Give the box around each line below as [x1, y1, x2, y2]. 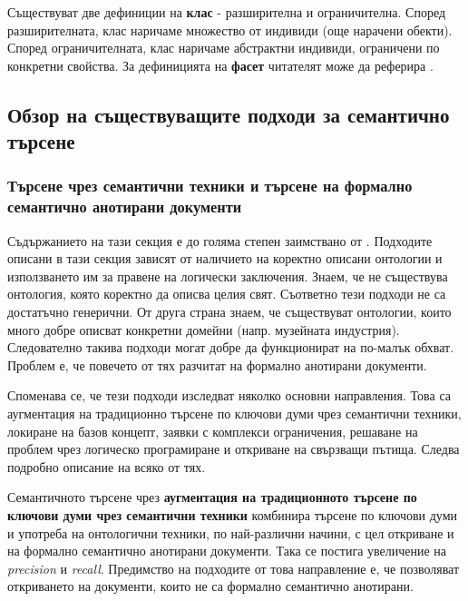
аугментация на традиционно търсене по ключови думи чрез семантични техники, [7, 404, 462, 423]
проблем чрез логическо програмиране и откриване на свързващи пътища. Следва [7, 439, 460, 458]
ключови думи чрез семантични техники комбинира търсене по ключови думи [7, 506, 457, 524]
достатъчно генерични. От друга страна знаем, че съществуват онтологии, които [7, 302, 452, 321]
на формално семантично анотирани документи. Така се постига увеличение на [7, 541, 447, 560]
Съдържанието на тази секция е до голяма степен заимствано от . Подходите [7, 231, 433, 250]
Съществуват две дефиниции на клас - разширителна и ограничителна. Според [7, 3, 446, 21]
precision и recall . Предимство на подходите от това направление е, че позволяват [7, 558, 460, 577]
